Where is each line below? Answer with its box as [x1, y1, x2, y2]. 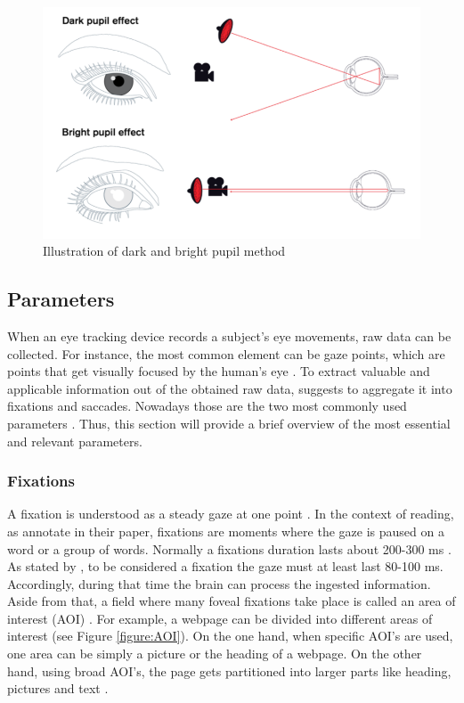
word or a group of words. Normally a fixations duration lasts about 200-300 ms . [7, 539, 452, 558]
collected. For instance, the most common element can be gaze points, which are [7, 344, 445, 363]
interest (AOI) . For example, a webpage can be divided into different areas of [7, 609, 433, 627]
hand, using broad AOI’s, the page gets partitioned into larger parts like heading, [7, 661, 452, 680]
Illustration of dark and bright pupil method [43, 241, 286, 260]
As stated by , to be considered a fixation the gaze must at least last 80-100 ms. [7, 557, 444, 576]
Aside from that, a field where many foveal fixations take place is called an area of [7, 592, 456, 610]
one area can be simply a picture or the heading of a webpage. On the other [7, 644, 422, 663]
